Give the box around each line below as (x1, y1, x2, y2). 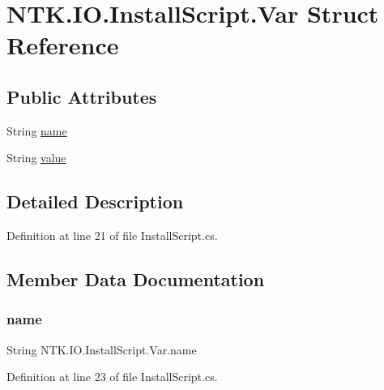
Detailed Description (6, 189, 184, 214)
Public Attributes (6, 84, 157, 109)
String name (6, 122, 67, 139)
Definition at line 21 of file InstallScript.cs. (6, 227, 218, 244)
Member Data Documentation (6, 267, 265, 292)
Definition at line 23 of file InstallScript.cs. (6, 368, 218, 385)
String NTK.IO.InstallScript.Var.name (6, 341, 197, 358)
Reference (6, 28, 119, 62)
